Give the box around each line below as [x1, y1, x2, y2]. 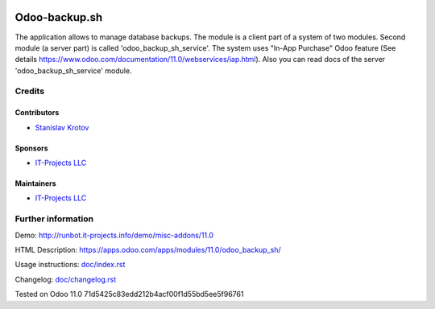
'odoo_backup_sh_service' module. [14, 65, 132, 76]
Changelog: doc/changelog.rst [14, 274, 117, 284]
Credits [14, 85, 44, 97]
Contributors [14, 108, 60, 117]
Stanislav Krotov [35, 122, 89, 132]
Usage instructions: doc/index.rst [14, 260, 126, 270]
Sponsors [14, 143, 48, 153]
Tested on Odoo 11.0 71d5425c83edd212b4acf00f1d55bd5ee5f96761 [14, 290, 244, 299]
